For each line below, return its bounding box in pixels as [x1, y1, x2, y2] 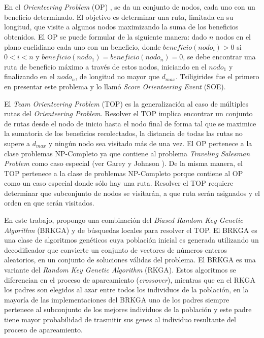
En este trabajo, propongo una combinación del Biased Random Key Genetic [4, 215, 243, 225]
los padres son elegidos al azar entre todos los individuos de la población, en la [4, 284, 249, 295]
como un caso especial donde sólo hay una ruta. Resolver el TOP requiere [4, 178, 234, 188]
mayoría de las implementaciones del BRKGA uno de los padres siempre [4, 294, 229, 305]
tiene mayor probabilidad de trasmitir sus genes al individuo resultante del [4, 314, 236, 324]
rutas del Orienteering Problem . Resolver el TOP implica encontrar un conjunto [4, 108, 253, 119]
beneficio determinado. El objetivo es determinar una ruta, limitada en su [4, 11, 234, 22]
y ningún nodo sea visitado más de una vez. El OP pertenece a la [48, 138, 252, 148]
